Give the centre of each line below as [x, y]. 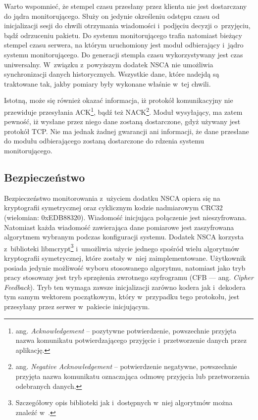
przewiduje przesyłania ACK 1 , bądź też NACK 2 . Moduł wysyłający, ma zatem [123, 111]
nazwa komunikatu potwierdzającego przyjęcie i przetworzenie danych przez [131, 340]
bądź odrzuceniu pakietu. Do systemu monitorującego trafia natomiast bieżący [123, 35]
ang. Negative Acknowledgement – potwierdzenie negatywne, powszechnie [126, 366]
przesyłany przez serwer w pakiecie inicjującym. [77, 306]
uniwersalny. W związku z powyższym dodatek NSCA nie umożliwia [109, 64]
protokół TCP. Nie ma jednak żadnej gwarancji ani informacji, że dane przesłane [127, 131]
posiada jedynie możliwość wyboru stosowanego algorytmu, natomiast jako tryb [125, 267]
